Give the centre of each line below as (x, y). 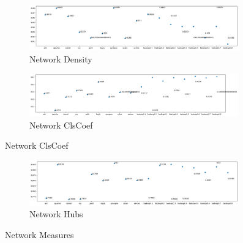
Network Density (61, 58)
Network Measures (39, 234)
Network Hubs (56, 214)
